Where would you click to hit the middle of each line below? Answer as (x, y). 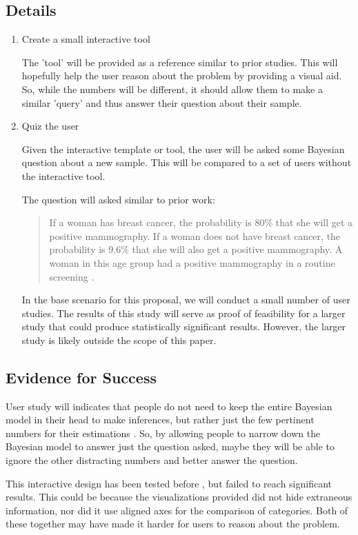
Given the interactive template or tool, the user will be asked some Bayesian (183, 149)
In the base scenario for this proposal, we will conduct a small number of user (186, 300)
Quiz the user (50, 126)
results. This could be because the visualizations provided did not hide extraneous (179, 497)
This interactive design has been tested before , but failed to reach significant (169, 483)
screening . (72, 276)
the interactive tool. (63, 175)
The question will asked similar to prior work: (118, 199)
